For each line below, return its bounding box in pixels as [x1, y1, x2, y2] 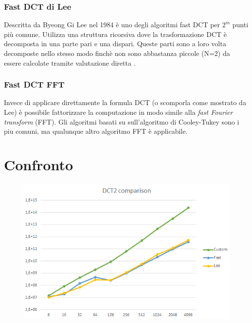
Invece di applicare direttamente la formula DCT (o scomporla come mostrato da [4, 97, 246, 108]
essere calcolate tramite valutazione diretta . [4, 57, 136, 68]
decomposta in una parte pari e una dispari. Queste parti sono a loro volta [4, 38, 226, 49]
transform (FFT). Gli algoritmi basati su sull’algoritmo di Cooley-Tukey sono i [4, 116, 239, 126]
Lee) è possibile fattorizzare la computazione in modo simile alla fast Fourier [4, 107, 233, 117]
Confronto [4, 154, 73, 174]
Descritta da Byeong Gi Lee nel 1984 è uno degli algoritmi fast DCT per [4, 19, 220, 30]
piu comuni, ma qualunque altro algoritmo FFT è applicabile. [4, 126, 188, 136]
